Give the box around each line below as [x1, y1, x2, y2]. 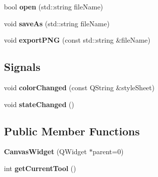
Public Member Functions [4, 123, 140, 138]
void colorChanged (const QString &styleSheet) [4, 82, 155, 92]
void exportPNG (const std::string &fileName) [4, 35, 151, 45]
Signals [4, 59, 41, 74]
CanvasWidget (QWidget [4, 146, 87, 157]
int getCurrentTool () [4, 163, 76, 173]
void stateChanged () [4, 99, 74, 109]
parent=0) [92, 146, 124, 157]
